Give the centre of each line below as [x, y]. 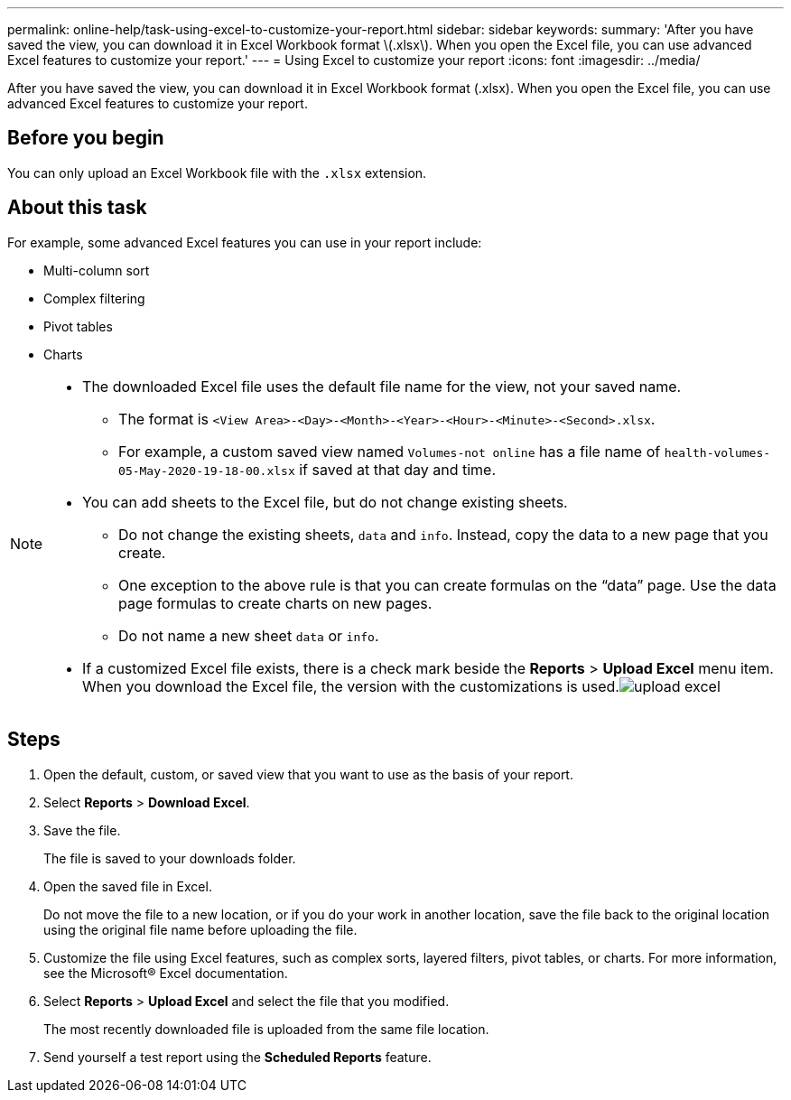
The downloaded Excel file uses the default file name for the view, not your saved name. [382, 386]
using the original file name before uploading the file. [200, 929]
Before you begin [86, 138]
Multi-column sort [97, 270]
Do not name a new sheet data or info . [249, 635]
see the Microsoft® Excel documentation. [166, 973]
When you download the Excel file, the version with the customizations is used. [351, 686]
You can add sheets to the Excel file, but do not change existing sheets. [325, 502]
